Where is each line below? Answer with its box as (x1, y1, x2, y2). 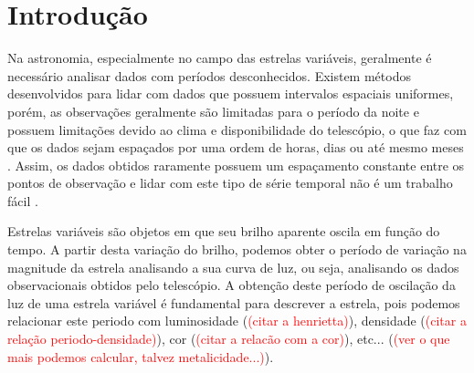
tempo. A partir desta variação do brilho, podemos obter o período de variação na (7, 240, 467, 259)
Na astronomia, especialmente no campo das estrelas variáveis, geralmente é (7, 48, 432, 67)
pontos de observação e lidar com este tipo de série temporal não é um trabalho (7, 173, 453, 192)
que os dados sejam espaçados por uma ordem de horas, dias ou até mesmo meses (7, 138, 464, 157)
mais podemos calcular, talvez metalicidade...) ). (7, 347, 274, 366)
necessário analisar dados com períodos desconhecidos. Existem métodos (7, 66, 411, 85)
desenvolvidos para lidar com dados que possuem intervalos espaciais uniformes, (7, 84, 454, 103)
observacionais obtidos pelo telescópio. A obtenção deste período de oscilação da (7, 275, 456, 295)
